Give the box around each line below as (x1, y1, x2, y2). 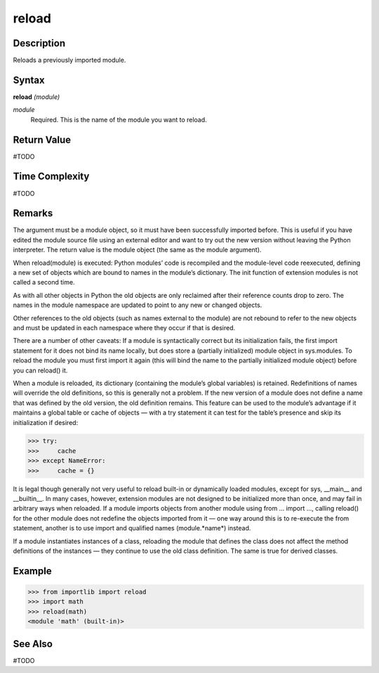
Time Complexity (13, 171, 90, 183)
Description (13, 37, 66, 49)
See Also (13, 638, 53, 650)
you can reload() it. (13, 366, 68, 374)
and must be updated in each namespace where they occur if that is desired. (13, 323, 236, 332)
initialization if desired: (13, 418, 79, 426)
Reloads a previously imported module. (13, 56, 126, 65)
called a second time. (13, 278, 75, 287)
